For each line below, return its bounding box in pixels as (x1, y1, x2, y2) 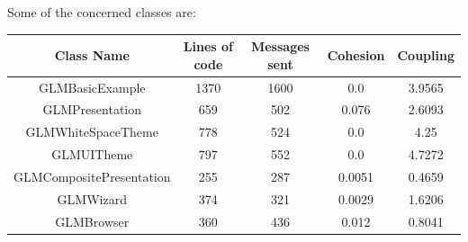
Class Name (54, 45, 130, 64)
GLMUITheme (51, 145, 133, 164)
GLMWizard (57, 189, 127, 208)
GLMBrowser (55, 211, 130, 230)
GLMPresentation (42, 100, 142, 119)
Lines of (183, 37, 233, 56)
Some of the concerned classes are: (7, 3, 196, 21)
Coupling (397, 45, 454, 64)
